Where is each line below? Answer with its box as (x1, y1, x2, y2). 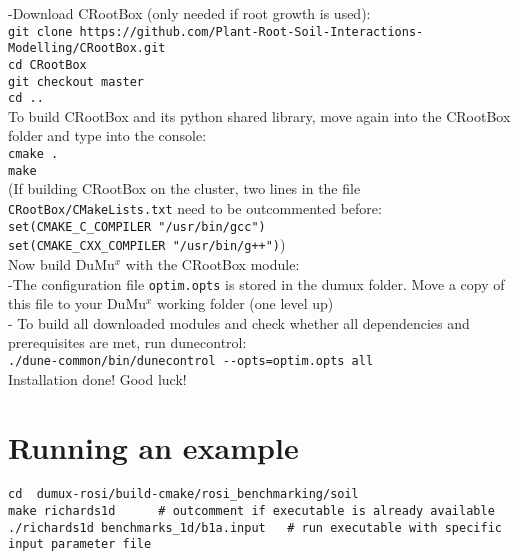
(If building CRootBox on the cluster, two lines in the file (8, 178, 361, 199)
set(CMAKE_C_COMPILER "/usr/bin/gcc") (8, 219, 266, 234)
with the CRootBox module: (125, 253, 300, 274)
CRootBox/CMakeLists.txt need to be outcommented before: (8, 197, 382, 218)
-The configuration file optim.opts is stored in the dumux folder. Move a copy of (8, 273, 505, 294)
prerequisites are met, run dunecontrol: (8, 332, 247, 353)
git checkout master (8, 74, 145, 89)
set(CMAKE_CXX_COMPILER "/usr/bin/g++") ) (8, 234, 286, 255)
